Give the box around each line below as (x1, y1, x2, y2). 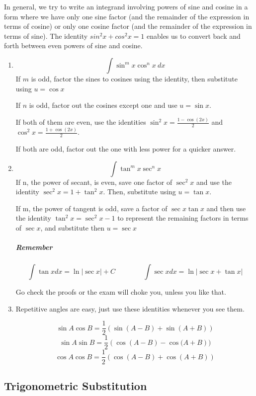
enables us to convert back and (146, 30, 241, 41)
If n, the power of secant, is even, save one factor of (15, 176, 172, 187)
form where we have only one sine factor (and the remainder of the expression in (4, 11, 250, 21)
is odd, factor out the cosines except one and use (29, 100, 177, 110)
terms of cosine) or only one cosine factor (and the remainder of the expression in (4, 21, 252, 31)
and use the (196, 176, 232, 187)
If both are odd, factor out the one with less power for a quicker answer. (15, 144, 236, 154)
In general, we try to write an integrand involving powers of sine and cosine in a (4, 1, 248, 11)
